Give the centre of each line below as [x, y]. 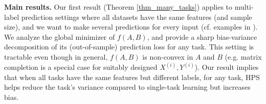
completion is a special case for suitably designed [81, 67]
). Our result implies [227, 67]
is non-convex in [168, 56]
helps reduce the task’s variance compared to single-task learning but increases [127, 87]
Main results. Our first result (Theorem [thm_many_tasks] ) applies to [118, 7]
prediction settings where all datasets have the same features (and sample [137, 17]
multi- [244, 7]
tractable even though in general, [56, 56]
